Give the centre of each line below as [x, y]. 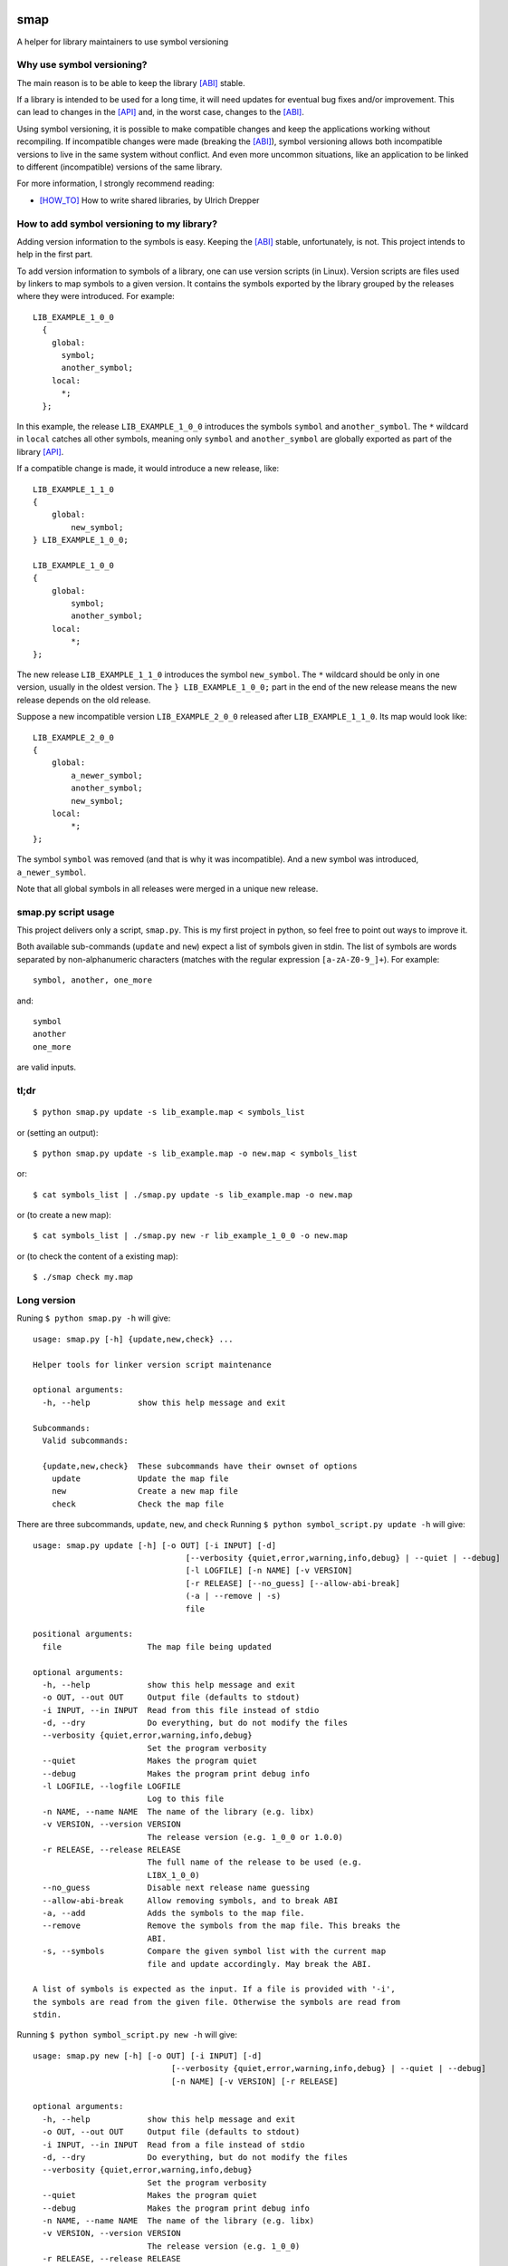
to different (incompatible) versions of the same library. [120, 167]
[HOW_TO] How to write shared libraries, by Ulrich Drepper [149, 200]
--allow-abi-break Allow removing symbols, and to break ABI [190, 1900]
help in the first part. [55, 255]
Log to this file [186, 1799]
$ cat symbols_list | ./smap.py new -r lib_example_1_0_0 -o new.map [191, 1236]
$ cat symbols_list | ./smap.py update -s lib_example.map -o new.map [193, 1195]
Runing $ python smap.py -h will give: [94, 1318]
